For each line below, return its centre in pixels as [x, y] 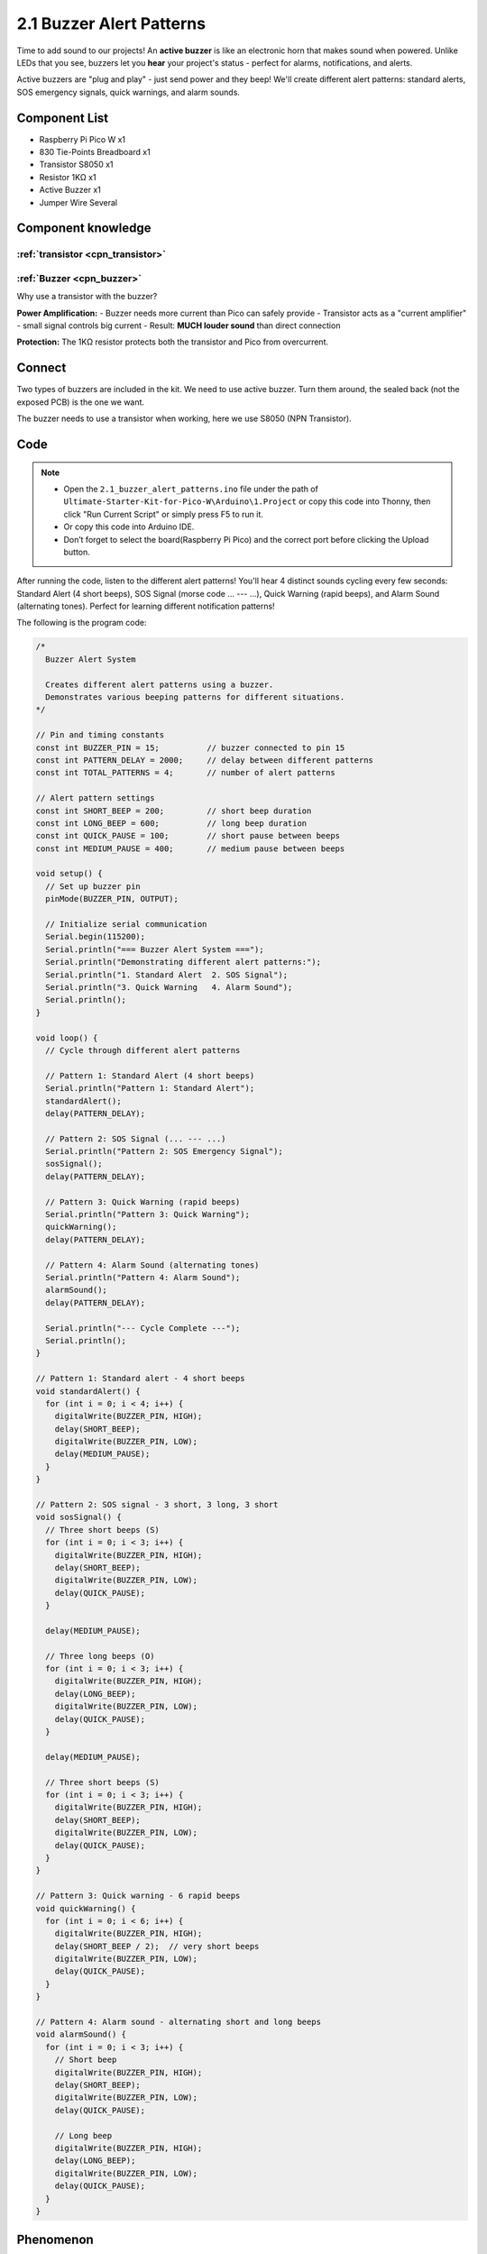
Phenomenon [55, 2240]
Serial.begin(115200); [96, 937]
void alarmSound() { [81, 2034]
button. [77, 552]
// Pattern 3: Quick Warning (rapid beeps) [143, 1202]
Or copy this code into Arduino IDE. [129, 527]
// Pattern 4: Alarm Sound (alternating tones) [152, 1265]
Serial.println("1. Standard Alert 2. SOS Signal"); [167, 975]
